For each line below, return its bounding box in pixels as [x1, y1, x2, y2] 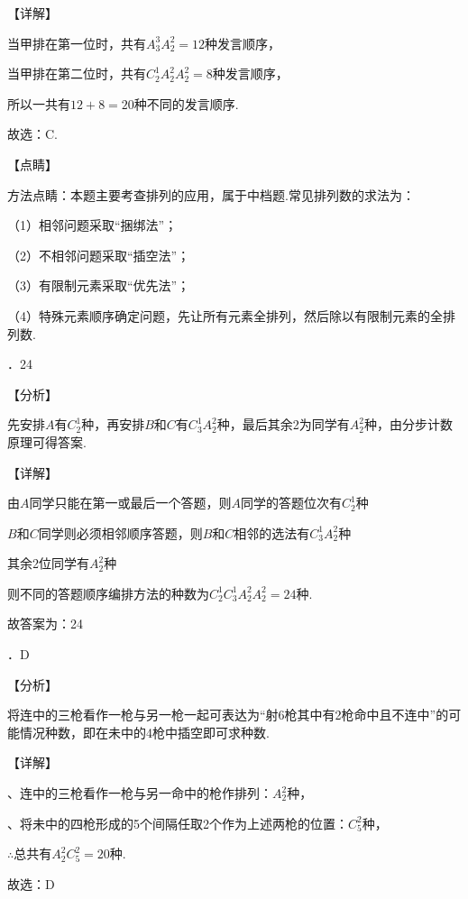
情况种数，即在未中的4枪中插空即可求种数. [19, 722, 270, 741]
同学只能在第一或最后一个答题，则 [29, 493, 232, 512]
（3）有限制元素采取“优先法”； [7, 276, 190, 295]
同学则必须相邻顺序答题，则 [38, 523, 203, 542]
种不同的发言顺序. [133, 94, 239, 113]
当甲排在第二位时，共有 [7, 64, 146, 83]
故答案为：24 [7, 614, 83, 633]
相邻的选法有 [234, 523, 310, 542]
